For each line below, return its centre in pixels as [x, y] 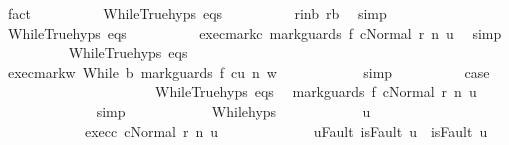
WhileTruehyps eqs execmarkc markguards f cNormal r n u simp [254, 32]
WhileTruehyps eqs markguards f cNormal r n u [315, 91]
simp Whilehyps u [233, 110]
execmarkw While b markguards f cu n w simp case [248, 71]
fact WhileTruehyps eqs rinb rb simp [197, 13]
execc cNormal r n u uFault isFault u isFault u [286, 130]
